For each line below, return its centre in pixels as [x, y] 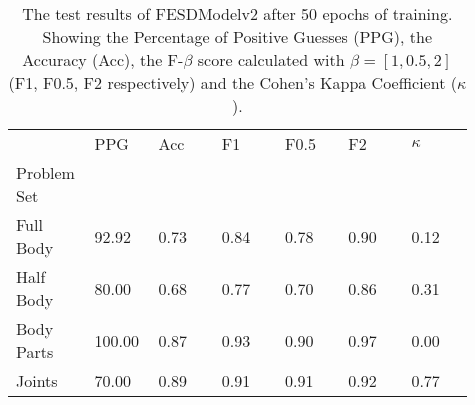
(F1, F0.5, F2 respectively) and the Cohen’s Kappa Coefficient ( [232, 82]
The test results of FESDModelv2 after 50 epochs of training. [237, 13]
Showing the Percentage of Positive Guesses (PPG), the [237, 36]
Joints [37, 380]
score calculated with [271, 59]
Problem [45, 172]
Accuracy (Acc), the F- [103, 59]
